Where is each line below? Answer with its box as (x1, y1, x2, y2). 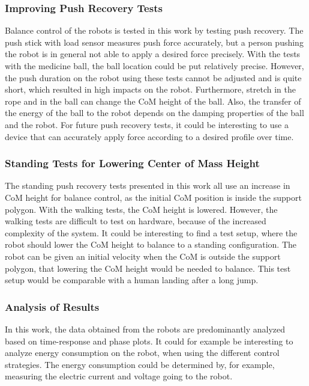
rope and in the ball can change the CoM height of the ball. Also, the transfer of (5, 94, 301, 107)
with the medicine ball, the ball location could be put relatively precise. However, (5, 60, 304, 72)
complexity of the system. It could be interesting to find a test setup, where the (5, 226, 298, 239)
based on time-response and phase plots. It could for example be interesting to (5, 334, 293, 347)
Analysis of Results (5, 299, 100, 314)
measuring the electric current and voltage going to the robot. (5, 370, 233, 382)
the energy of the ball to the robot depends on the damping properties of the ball (5, 106, 304, 119)
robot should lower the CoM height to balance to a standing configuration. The (5, 238, 297, 251)
